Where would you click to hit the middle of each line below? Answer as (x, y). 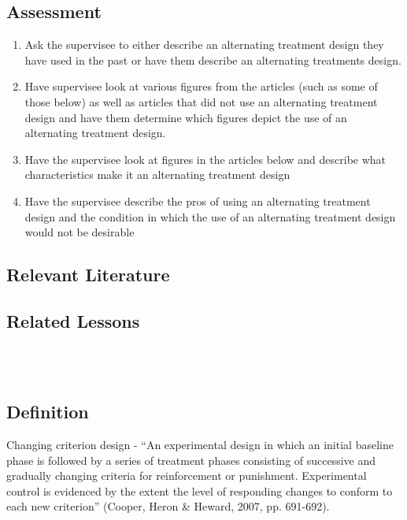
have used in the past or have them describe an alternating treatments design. (213, 59)
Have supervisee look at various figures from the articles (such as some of (201, 86)
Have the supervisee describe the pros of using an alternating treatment (198, 201)
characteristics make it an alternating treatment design (157, 175)
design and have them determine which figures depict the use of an (186, 117)
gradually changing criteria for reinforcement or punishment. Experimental (187, 475)
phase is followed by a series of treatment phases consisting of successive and (191, 460)
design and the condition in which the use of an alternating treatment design (210, 216)
